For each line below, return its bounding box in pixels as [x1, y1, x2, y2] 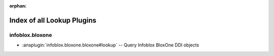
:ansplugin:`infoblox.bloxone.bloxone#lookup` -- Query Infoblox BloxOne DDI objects [22, 42, 199, 48]
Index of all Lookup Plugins [9, 16, 96, 25]
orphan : [9, 3, 27, 9]
